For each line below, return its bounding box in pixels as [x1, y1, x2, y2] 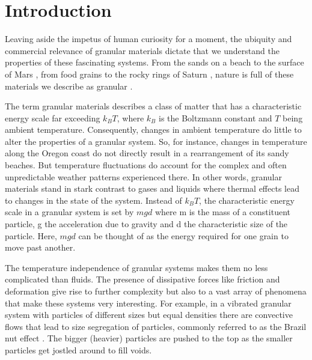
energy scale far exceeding [5, 111, 100, 124]
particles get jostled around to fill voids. [5, 343, 152, 356]
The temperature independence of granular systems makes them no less [5, 261, 268, 273]
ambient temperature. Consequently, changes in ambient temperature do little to [5, 123, 302, 136]
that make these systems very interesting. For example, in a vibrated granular [5, 296, 292, 309]
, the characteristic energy [199, 194, 295, 206]
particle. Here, [5, 229, 57, 242]
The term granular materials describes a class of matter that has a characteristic [5, 100, 302, 112]
